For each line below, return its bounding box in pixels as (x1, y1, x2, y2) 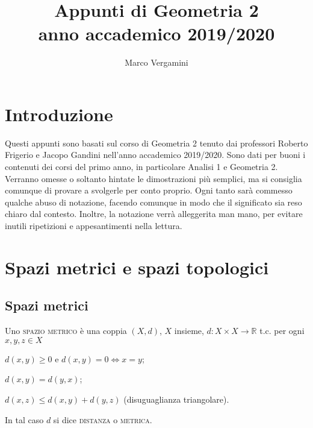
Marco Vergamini (125, 56, 188, 69)
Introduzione (5, 101, 113, 126)
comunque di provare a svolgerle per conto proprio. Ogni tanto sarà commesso (5, 184, 293, 197)
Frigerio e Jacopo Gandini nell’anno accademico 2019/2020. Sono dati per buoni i (5, 148, 306, 161)
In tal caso (5, 413, 44, 426)
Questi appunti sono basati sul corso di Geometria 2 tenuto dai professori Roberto (5, 136, 308, 149)
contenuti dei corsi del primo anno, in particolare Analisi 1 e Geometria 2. (5, 160, 278, 173)
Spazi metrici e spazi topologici (5, 254, 269, 279)
